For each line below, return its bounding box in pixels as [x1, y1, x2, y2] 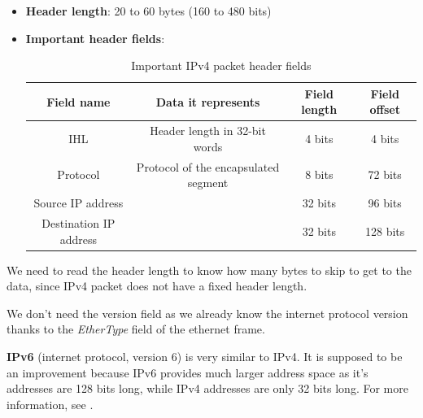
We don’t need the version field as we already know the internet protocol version [7, 304, 408, 321]
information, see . [7, 395, 94, 412]
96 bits [368, 194, 402, 211]
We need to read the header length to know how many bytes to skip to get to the [7, 261, 412, 278]
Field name [46, 93, 111, 110]
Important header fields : [25, 29, 165, 46]
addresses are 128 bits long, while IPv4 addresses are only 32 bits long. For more [7, 380, 408, 397]
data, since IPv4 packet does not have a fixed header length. [7, 277, 307, 294]
